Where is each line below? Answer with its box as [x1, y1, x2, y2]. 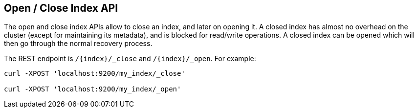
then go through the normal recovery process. [4, 39, 153, 48]
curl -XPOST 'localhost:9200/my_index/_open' [4, 85, 181, 93]
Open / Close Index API [4, 2, 118, 14]
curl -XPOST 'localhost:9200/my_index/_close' [4, 69, 185, 78]
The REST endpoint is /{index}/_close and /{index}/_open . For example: [4, 54, 256, 63]
